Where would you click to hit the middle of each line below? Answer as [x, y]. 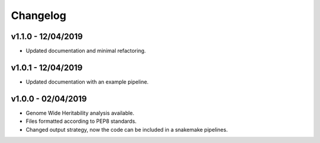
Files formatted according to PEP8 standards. [81, 121]
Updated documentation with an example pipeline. [87, 82]
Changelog [39, 15]
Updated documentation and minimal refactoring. [86, 51]
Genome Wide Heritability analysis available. [80, 113]
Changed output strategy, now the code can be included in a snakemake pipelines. [127, 129]
